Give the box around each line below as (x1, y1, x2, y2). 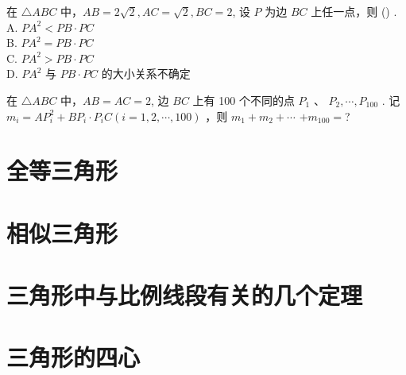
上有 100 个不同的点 (192, 91, 295, 108)
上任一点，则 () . (311, 3, 397, 19)
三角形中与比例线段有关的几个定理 (6, 279, 363, 311)
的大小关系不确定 (101, 65, 191, 82)
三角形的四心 (6, 341, 141, 373)
